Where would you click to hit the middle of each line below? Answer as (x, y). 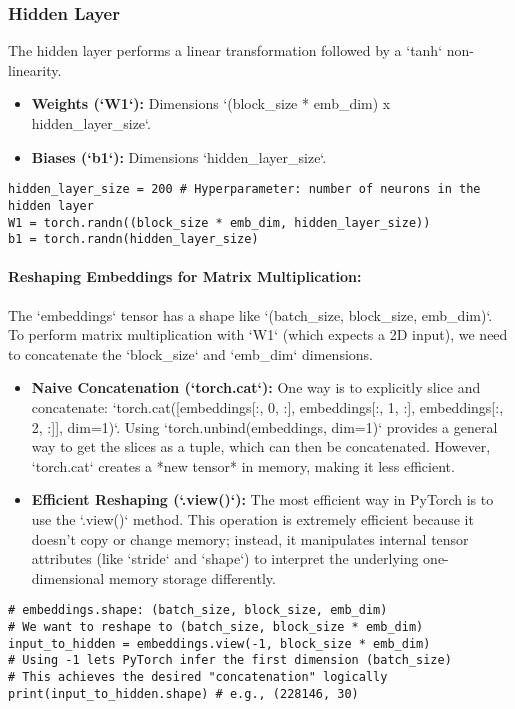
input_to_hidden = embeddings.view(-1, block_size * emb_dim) (219, 643)
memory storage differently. (192, 577)
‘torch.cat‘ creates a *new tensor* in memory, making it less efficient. (243, 465)
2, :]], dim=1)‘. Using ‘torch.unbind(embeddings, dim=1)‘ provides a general (264, 426)
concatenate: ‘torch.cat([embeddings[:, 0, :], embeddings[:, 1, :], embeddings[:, (267, 406)
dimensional (68, 577)
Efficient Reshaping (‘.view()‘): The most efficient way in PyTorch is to (262, 499)
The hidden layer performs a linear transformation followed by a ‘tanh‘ (225, 50)
